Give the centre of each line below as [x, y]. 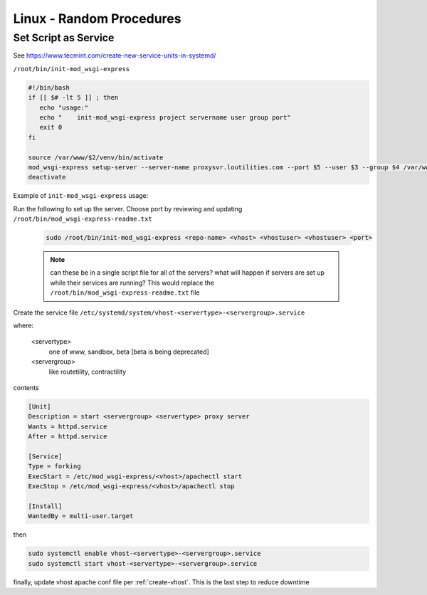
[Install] [45, 506]
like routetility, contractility [88, 372]
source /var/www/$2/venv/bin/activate [96, 157]
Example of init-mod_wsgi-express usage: [81, 196]
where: [23, 325]
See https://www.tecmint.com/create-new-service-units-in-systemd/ [115, 56]
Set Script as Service [64, 38]
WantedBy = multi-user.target [81, 516]
